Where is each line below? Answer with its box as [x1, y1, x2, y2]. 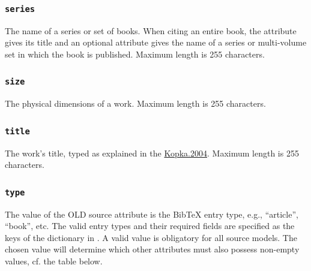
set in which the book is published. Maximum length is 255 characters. [5, 47, 265, 60]
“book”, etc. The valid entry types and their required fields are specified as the [5, 219, 295, 232]
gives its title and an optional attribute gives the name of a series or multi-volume [5, 36, 307, 49]
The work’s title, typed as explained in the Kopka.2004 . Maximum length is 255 [5, 146, 299, 159]
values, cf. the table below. [5, 255, 103, 267]
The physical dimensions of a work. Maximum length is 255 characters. [5, 97, 266, 110]
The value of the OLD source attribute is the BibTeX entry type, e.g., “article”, [5, 207, 298, 220]
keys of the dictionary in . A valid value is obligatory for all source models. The [5, 231, 297, 243]
